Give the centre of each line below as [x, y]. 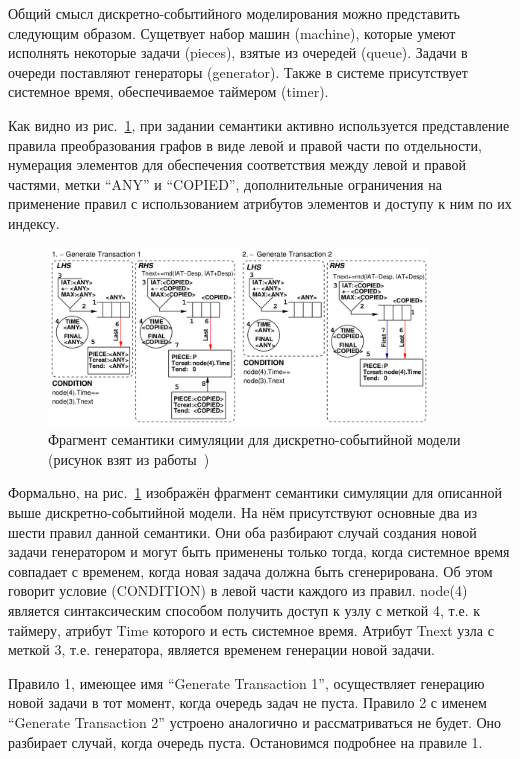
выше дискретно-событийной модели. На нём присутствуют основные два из [243, 512]
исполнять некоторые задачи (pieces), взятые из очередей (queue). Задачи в [238, 52]
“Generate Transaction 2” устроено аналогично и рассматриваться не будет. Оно [255, 721]
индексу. [34, 222]
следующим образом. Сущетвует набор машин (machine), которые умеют [232, 32]
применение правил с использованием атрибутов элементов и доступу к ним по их [260, 203]
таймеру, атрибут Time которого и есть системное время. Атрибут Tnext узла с [251, 629]
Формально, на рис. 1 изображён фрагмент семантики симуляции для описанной [255, 492]
